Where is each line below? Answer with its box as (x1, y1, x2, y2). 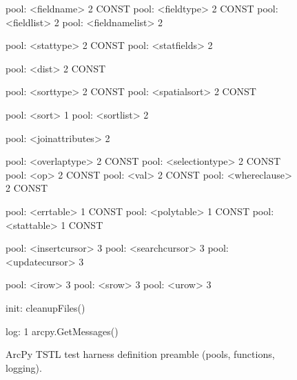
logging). (6, 360, 42, 374)
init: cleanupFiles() (6, 300, 85, 314)
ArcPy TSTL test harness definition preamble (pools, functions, (6, 347, 275, 361)
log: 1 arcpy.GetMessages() (6, 323, 119, 338)
